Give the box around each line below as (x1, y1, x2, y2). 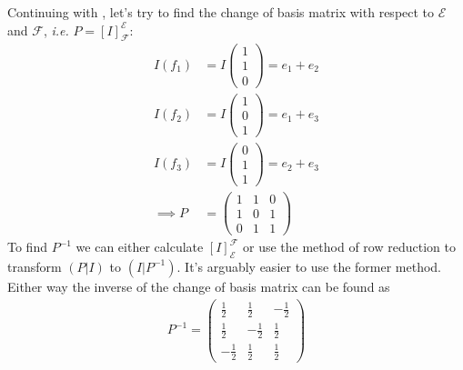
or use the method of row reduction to (243, 237, 456, 256)
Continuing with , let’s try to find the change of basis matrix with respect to (7, 3, 435, 21)
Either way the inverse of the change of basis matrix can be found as (7, 276, 390, 295)
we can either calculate (75, 237, 204, 256)
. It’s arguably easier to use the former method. (176, 256, 442, 275)
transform (7, 256, 62, 275)
